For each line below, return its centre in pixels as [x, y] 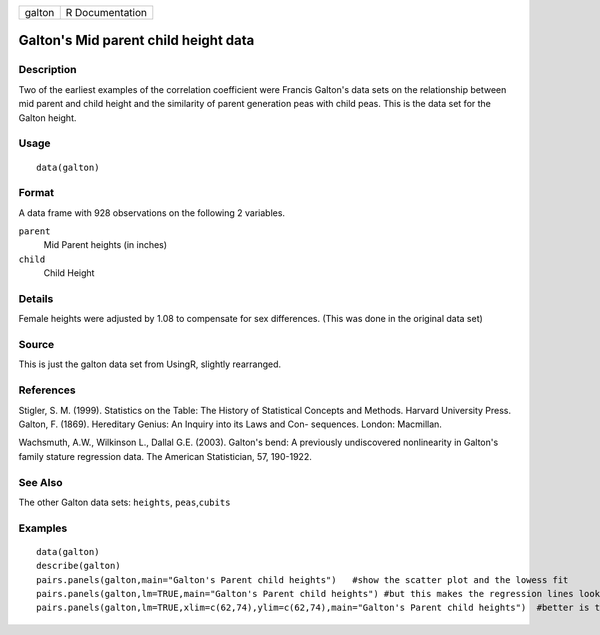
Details [36, 298]
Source [36, 345]
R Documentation [106, 12]
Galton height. [47, 117]
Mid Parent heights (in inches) [105, 245]
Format [36, 193]
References [47, 390]
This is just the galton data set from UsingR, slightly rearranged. [150, 364]
